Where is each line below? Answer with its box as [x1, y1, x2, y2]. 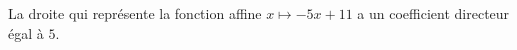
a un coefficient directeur [357, 3, 510, 23]
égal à [8, 22, 44, 43]
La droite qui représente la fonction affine [8, 3, 262, 23]
